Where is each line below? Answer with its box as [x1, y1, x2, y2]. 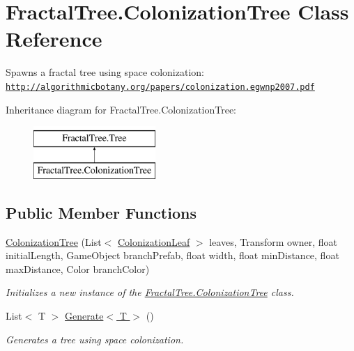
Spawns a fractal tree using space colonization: [6, 65, 204, 79]
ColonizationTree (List [6, 234, 102, 249]
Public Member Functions [6, 201, 197, 223]
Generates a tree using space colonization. [6, 331, 184, 346]
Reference [6, 24, 102, 53]
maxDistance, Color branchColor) [6, 261, 150, 276]
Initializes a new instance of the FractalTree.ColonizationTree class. [6, 285, 294, 299]
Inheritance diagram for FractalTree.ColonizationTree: [6, 102, 237, 116]
